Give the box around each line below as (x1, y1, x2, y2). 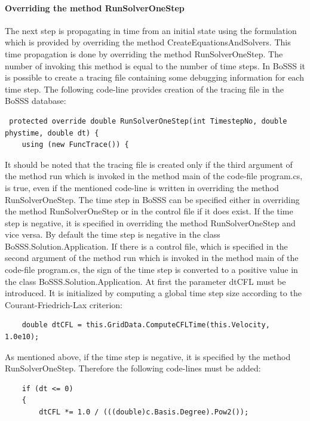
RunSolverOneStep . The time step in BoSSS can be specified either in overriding (5, 193, 300, 205)
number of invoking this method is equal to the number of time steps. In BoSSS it (5, 59, 306, 72)
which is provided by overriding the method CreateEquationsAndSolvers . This (5, 36, 291, 48)
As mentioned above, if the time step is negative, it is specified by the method (5, 350, 291, 362)
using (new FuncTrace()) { (22, 140, 129, 149)
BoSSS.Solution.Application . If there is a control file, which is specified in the (5, 239, 288, 252)
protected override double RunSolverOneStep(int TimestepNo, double (9, 116, 287, 125)
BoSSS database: (5, 94, 66, 107)
